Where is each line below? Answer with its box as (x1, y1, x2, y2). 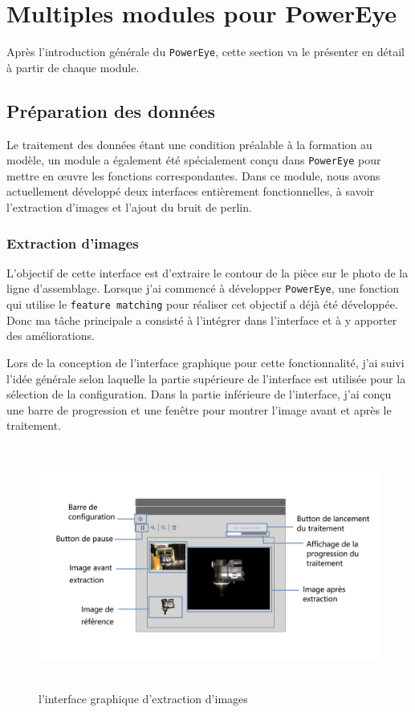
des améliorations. (6, 327, 95, 344)
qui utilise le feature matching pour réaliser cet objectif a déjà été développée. (6, 296, 398, 313)
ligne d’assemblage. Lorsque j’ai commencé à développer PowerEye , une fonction (6, 280, 400, 297)
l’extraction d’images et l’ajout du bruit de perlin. (6, 199, 252, 216)
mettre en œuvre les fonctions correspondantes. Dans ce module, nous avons (6, 167, 380, 184)
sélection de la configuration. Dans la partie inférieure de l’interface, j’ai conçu (6, 386, 392, 403)
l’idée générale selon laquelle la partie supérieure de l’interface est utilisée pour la (6, 370, 406, 386)
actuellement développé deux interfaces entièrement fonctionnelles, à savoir (6, 183, 375, 200)
